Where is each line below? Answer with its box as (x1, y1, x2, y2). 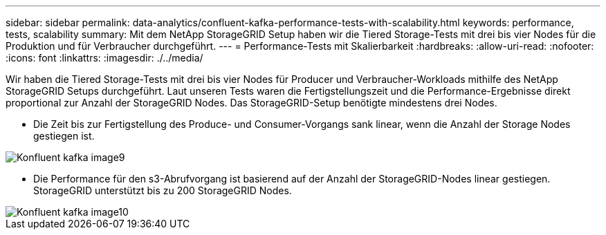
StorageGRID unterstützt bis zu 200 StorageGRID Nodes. (33, 185, 292, 196)
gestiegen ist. (33, 130, 95, 142)
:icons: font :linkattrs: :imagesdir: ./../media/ (6, 52, 203, 64)
